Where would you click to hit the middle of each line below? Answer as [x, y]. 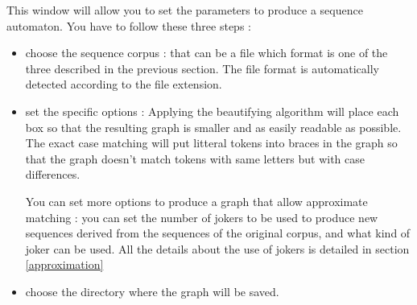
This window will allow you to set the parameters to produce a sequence [185, 10]
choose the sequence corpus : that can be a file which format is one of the [206, 53]
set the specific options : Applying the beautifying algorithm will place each [212, 111]
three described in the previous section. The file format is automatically [202, 68]
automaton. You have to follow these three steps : [129, 25]
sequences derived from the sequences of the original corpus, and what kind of [218, 233]
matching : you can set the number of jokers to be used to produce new [202, 217]
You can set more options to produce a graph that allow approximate [196, 201]
